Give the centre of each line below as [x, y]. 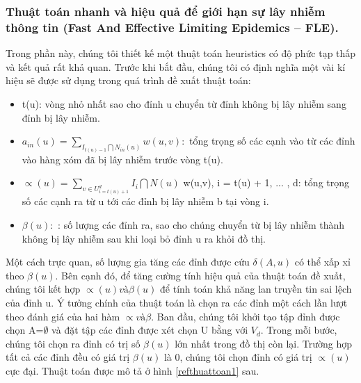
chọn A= [25, 330]
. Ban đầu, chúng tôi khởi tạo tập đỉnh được [246, 316]
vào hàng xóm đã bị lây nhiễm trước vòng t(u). [122, 159]
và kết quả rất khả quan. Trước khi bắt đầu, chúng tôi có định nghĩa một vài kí [176, 66]
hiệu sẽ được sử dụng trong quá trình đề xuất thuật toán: [128, 80]
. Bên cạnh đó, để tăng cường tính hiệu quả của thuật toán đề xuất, [200, 275]
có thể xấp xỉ [322, 262]
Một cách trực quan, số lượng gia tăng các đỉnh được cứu [128, 262]
